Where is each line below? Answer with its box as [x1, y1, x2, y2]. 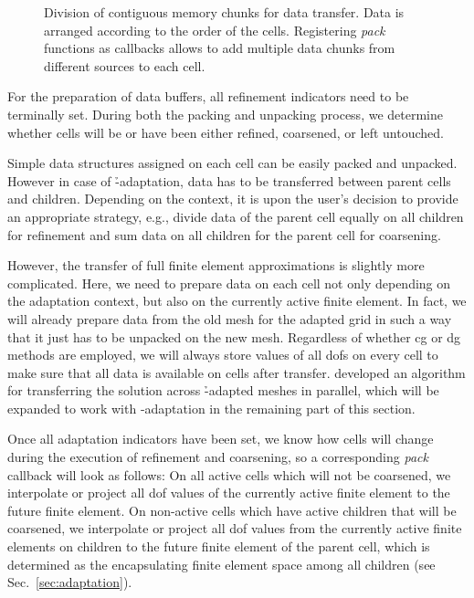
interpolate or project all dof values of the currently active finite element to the [7, 483, 450, 502]
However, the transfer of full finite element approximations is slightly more [7, 256, 425, 275]
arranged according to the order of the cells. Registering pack [44, 20, 385, 39]
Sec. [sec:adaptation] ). [7, 572, 132, 592]
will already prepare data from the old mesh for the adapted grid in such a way [7, 309, 452, 328]
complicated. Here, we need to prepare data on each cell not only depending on [7, 273, 451, 292]
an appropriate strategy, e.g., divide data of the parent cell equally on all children [7, 206, 464, 226]
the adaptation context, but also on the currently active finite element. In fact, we [7, 291, 467, 310]
